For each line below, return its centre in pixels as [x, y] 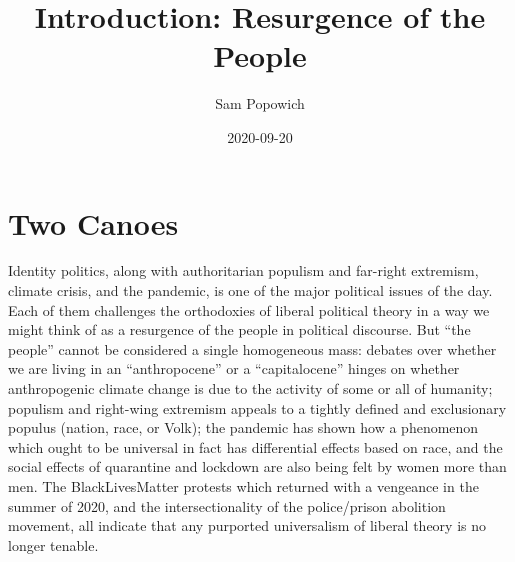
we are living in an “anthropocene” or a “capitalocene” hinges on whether [234, 368]
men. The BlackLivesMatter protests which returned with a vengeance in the [243, 485]
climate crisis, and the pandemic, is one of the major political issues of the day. [250, 290]
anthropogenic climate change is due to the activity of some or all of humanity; [250, 388]
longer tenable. [53, 544]
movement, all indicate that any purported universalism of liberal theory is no [247, 525]
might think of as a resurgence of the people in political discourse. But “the [239, 329]
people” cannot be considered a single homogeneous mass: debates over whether [252, 348]
